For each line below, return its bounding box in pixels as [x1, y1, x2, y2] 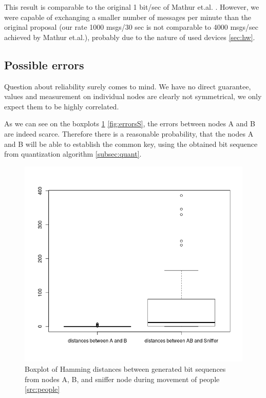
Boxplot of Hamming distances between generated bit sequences [25, 364, 226, 374]
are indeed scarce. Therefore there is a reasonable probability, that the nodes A [4, 128, 254, 139]
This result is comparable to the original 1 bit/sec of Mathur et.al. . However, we [4, 2, 259, 12]
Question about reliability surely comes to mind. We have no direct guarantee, [4, 81, 251, 91]
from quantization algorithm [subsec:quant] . [4, 148, 142, 159]
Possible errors [4, 56, 84, 72]
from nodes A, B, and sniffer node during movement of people [25, 373, 220, 384]
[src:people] [25, 384, 60, 394]
